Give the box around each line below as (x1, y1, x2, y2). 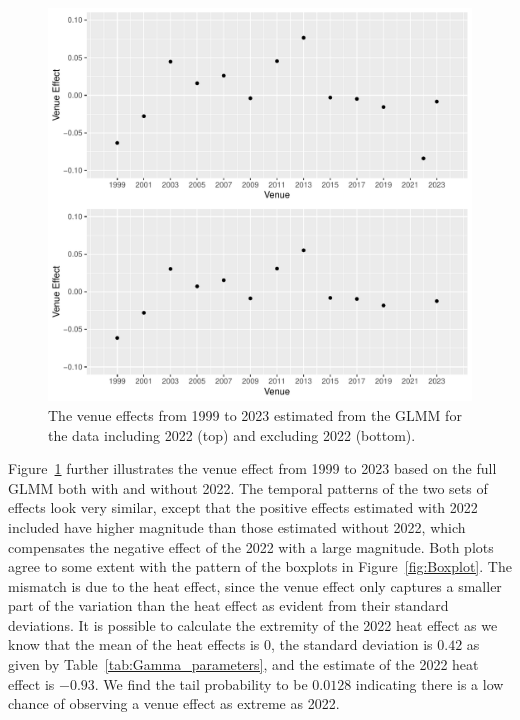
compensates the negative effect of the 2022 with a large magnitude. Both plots (8, 536, 494, 557)
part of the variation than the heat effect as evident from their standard (8, 595, 449, 616)
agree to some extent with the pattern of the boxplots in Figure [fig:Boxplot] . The (8, 556, 512, 577)
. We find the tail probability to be (94, 673, 308, 694)
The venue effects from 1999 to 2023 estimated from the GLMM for (48, 404, 462, 425)
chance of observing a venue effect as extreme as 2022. (8, 693, 340, 714)
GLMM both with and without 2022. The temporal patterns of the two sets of (8, 477, 488, 498)
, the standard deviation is (271, 634, 433, 655)
